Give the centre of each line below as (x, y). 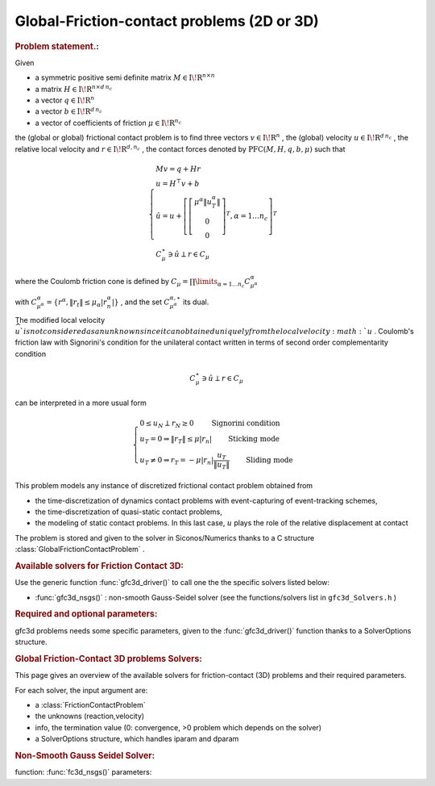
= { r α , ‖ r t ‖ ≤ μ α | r (77, 302)
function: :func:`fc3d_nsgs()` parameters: (83, 772)
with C (26, 302)
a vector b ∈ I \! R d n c (68, 111)
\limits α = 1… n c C (223, 283)
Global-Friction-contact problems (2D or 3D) (167, 21)
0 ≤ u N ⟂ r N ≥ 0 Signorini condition (210, 424)
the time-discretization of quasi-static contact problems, (129, 512)
